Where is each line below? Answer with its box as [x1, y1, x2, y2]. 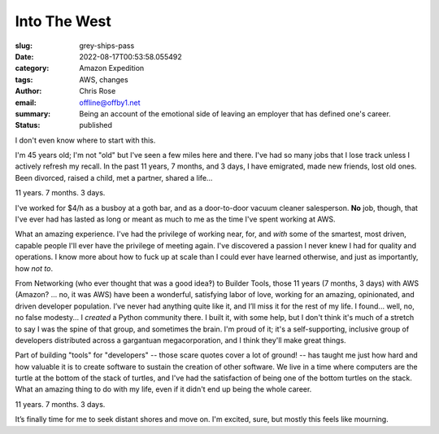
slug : [15, 41, 33, 50]
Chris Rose [79, 86, 116, 96]
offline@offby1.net [79, 98, 141, 107]
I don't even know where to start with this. [15, 135, 156, 145]
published [79, 121, 113, 130]
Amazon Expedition [79, 64, 145, 73]
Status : [15, 121, 41, 130]
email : [15, 98, 37, 107]
